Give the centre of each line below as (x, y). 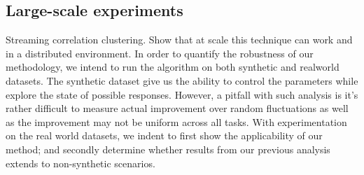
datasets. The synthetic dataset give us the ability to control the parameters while (182, 80)
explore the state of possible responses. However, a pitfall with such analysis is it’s (182, 94)
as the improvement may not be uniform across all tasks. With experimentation (176, 121)
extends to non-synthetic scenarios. (80, 163)
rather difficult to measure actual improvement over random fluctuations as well (177, 108)
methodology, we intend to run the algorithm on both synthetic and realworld (173, 67)
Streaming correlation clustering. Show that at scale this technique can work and (179, 40)
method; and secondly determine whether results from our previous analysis (168, 149)
